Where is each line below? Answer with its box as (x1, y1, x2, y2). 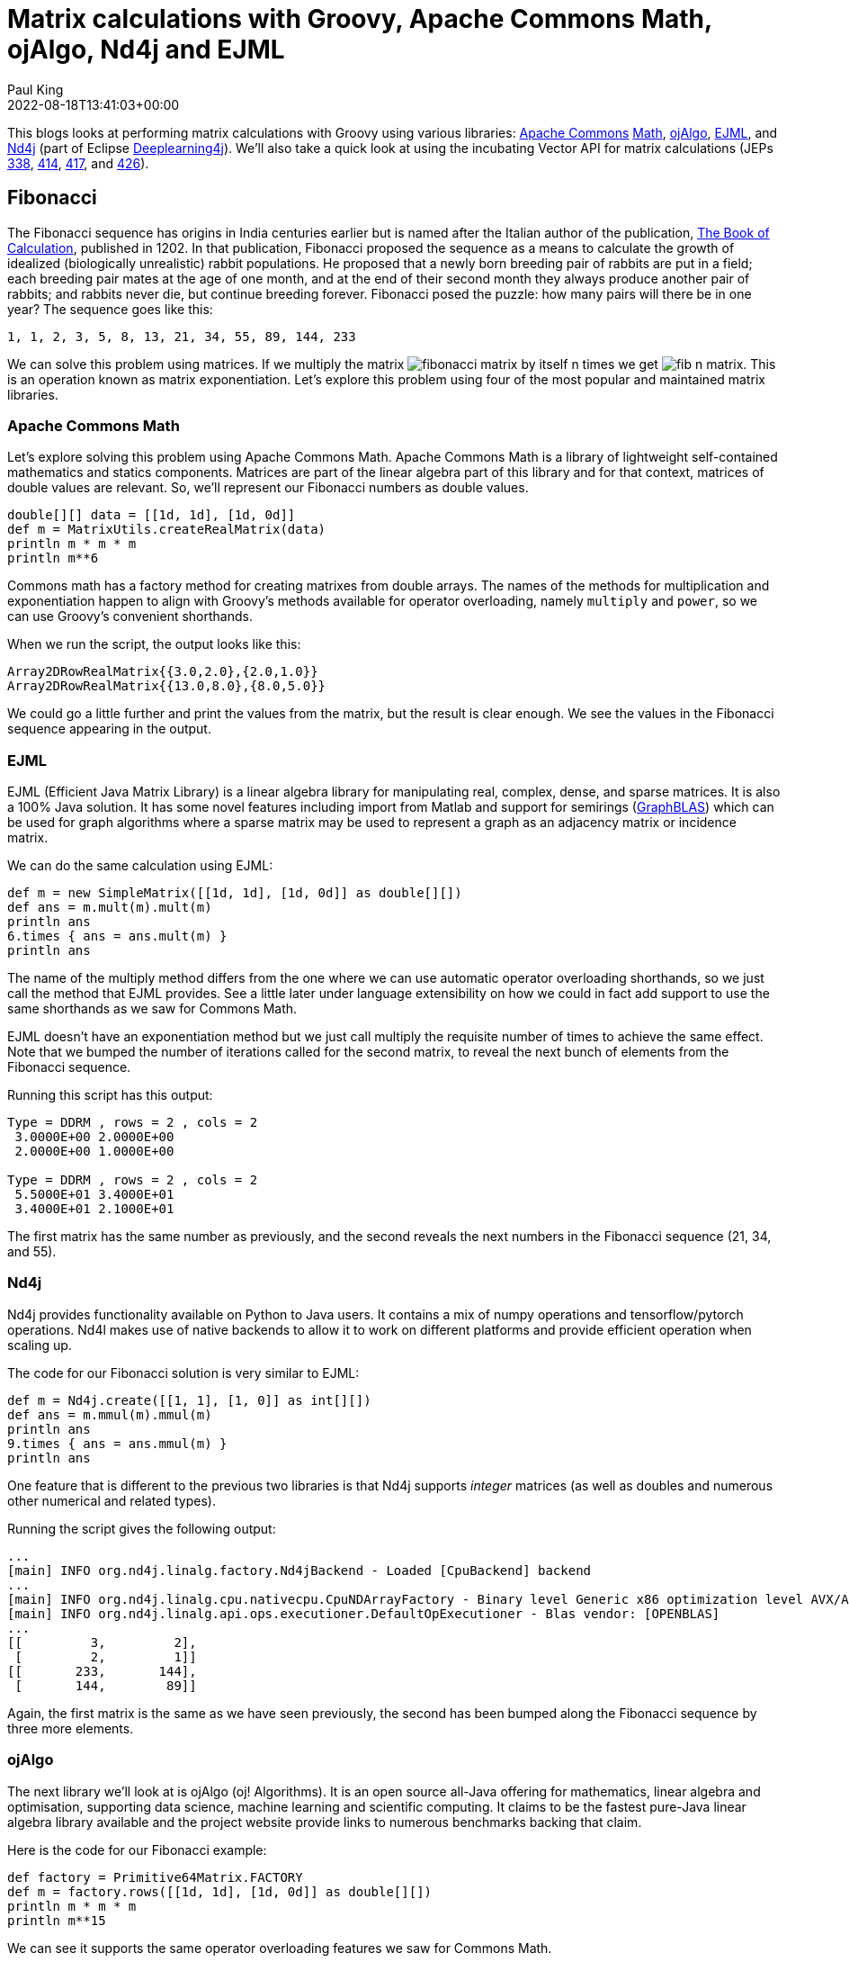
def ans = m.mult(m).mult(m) (7, 900, 212, 915)
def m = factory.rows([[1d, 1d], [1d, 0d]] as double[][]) (7, 1884, 433, 1899)
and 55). (7, 1244, 57, 1260)
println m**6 (7, 551, 99, 566)
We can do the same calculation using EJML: (7, 858, 273, 874)
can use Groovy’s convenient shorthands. (7, 608, 253, 625)
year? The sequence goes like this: (7, 301, 213, 317)
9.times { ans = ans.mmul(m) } (7, 1435, 228, 1451)
